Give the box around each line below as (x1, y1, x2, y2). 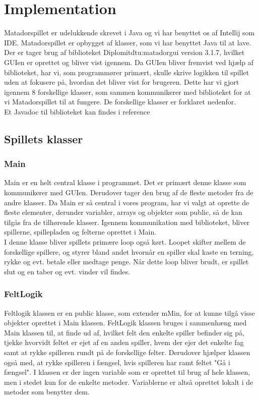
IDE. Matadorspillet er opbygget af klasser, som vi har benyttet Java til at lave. (4, 37, 251, 47)
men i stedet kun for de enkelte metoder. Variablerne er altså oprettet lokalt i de (4, 376, 253, 387)
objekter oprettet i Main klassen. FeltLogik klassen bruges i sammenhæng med (4, 317, 247, 328)
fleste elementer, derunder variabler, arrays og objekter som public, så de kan (4, 207, 242, 217)
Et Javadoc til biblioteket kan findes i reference (4, 106, 150, 117)
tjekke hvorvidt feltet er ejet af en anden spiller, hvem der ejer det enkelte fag (4, 337, 244, 348)
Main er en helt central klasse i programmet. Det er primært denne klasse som (4, 177, 246, 188)
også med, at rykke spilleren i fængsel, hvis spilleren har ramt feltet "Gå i (4, 357, 230, 367)
